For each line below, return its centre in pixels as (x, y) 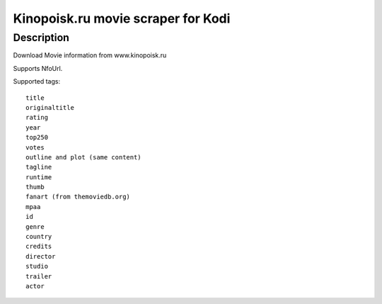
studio (37, 266)
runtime (39, 177)
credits (39, 247)
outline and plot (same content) (83, 157)
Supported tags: (36, 81)
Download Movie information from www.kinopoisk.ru (90, 55)
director (41, 256)
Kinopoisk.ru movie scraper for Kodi (122, 18)
